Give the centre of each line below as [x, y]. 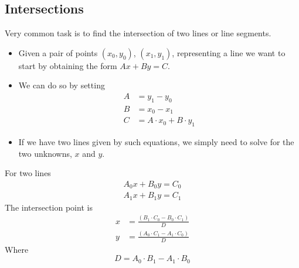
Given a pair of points [58, 52]
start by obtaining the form [68, 65]
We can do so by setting [62, 85]
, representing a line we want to [229, 52]
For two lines [28, 173]
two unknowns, [45, 153]
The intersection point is [49, 207]
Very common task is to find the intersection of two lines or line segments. [138, 33]
